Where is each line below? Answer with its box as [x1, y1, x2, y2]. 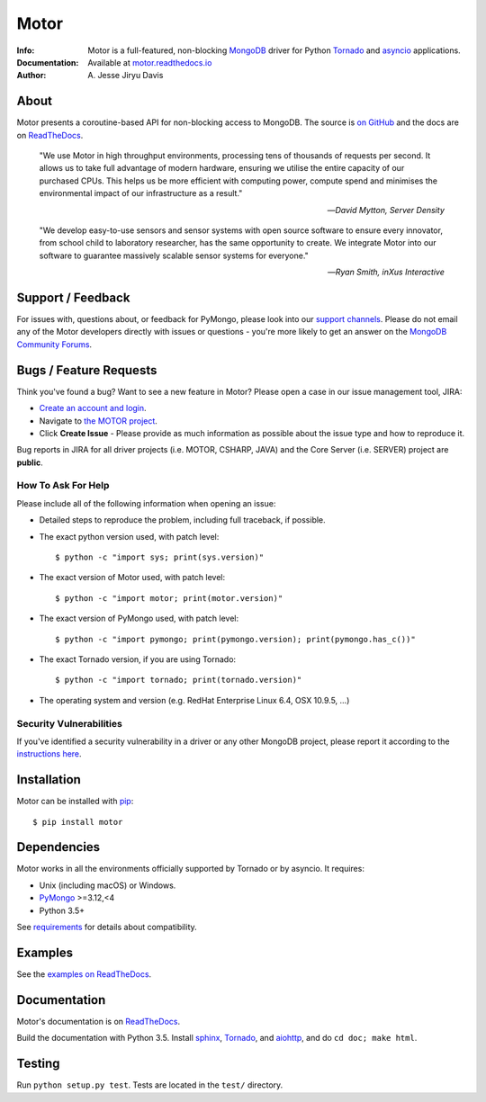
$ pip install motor [32, 817, 123, 827]
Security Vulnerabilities [16, 717, 123, 730]
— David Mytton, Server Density [327, 204, 445, 215]
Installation [16, 772, 81, 787]
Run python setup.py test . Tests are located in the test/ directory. [16, 1080, 283, 1090]
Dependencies [16, 839, 101, 855]
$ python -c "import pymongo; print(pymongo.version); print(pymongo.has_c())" [55, 634, 416, 644]
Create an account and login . [39, 403, 148, 414]
